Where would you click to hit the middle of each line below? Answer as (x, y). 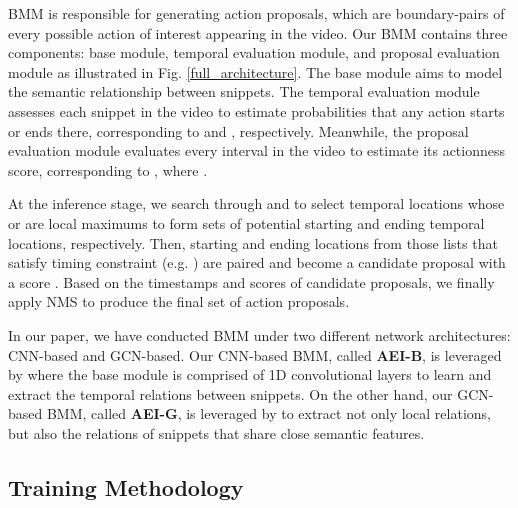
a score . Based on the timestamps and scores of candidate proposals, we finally (251, 281)
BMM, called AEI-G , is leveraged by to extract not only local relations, (268, 413)
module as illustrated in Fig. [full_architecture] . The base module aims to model (255, 71)
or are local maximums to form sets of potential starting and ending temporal (246, 222)
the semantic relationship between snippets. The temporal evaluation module (244, 91)
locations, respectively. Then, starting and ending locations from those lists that (253, 242)
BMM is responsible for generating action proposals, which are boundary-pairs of (256, 13)
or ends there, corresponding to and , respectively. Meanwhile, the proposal (238, 130)
